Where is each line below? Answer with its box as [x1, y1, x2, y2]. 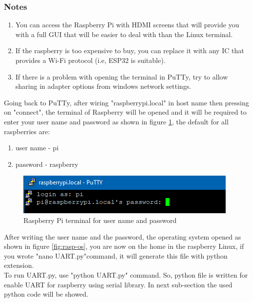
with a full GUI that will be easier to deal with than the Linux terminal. [15, 29, 233, 39]
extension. [4, 260, 34, 270]
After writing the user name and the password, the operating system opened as [4, 231, 241, 242]
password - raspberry [15, 159, 79, 169]
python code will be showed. [4, 289, 88, 299]
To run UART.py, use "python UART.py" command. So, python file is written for [4, 269, 248, 280]
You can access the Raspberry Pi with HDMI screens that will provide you [15, 20, 239, 30]
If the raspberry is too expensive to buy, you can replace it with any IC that [15, 45, 244, 56]
